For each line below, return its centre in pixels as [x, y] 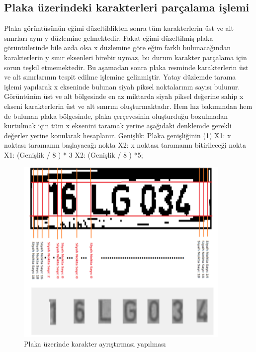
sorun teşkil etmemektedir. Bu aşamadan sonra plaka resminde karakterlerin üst [126, 67]
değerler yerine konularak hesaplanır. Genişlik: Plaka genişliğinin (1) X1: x [118, 135]
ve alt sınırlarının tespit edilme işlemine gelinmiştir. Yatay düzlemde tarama [120, 77]
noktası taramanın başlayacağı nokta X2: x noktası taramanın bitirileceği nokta [125, 145]
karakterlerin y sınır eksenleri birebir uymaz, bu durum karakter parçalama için [126, 57]
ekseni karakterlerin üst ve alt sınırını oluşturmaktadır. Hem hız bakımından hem [128, 106]
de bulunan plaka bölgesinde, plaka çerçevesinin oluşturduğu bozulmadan [116, 116]
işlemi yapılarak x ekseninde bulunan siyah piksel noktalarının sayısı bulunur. [122, 86]
